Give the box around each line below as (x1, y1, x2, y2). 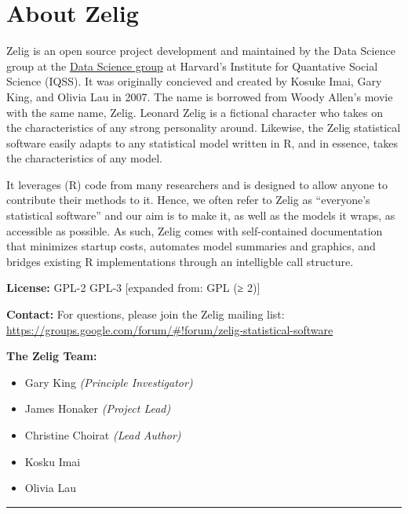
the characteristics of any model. (6, 150, 162, 166)
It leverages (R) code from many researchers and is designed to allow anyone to (6, 176, 388, 192)
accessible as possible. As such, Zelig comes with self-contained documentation (6, 222, 383, 239)
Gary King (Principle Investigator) (24, 374, 193, 390)
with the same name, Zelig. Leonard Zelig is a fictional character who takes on (6, 104, 383, 120)
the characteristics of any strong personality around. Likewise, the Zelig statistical (6, 119, 401, 136)
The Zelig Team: (6, 348, 97, 364)
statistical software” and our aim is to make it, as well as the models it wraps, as (6, 207, 395, 224)
